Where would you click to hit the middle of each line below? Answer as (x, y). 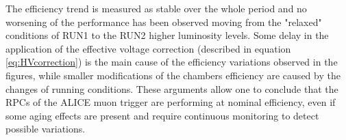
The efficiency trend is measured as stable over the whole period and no (156, 8)
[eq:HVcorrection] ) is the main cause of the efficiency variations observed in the (172, 62)
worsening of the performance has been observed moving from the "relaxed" (164, 22)
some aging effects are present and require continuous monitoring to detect (162, 115)
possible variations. (46, 129)
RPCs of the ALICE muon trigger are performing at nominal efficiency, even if (171, 102)
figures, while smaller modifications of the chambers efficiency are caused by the (173, 75)
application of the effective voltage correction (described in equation (148, 48)
